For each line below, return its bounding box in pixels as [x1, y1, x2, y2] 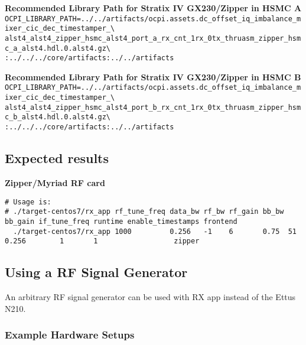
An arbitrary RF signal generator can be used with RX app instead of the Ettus [5, 291, 296, 303]
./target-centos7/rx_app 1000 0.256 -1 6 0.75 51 [13, 227, 297, 236]
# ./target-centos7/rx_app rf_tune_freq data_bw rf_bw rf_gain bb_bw [5, 207, 284, 216]
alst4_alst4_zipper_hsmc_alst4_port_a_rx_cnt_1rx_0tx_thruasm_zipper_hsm [5, 34, 301, 43]
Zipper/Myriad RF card [5, 176, 105, 188]
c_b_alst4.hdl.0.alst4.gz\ [5, 113, 110, 122]
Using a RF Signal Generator [5, 263, 188, 281]
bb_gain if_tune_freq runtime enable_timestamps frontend [5, 217, 237, 226]
